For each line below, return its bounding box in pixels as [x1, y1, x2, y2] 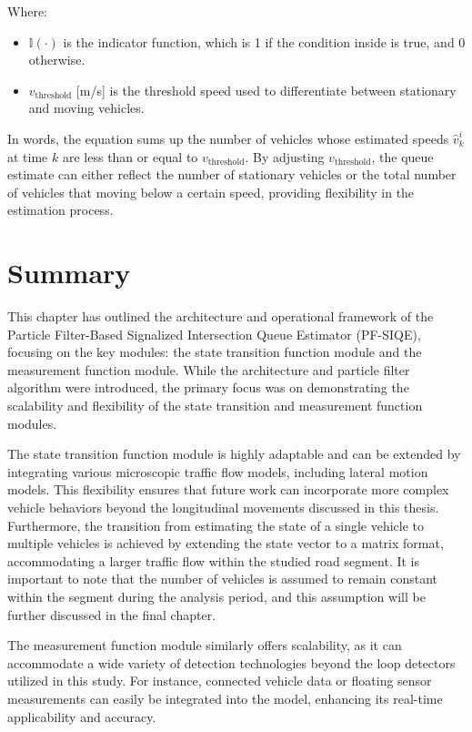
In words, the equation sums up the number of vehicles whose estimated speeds [7, 128, 449, 147]
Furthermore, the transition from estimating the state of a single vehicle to [7, 515, 425, 534]
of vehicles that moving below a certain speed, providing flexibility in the [7, 182, 415, 201]
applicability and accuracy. [7, 707, 156, 726]
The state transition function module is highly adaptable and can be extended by [7, 444, 461, 463]
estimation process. [7, 200, 114, 219]
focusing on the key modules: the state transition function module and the [7, 342, 422, 361]
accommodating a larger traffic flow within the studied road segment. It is [7, 551, 420, 570]
